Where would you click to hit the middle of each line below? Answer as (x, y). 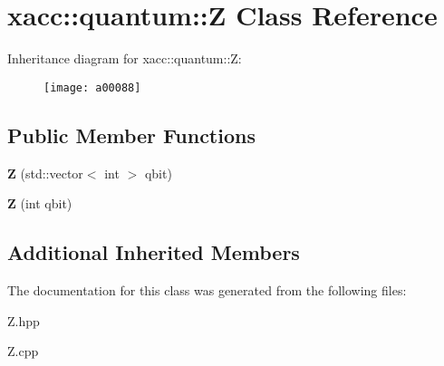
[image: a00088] (92, 87)
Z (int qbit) (40, 203)
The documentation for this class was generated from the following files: (207, 289)
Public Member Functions (131, 135)
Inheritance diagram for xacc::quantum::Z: (125, 58)
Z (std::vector (45, 173)
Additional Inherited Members (154, 252)
